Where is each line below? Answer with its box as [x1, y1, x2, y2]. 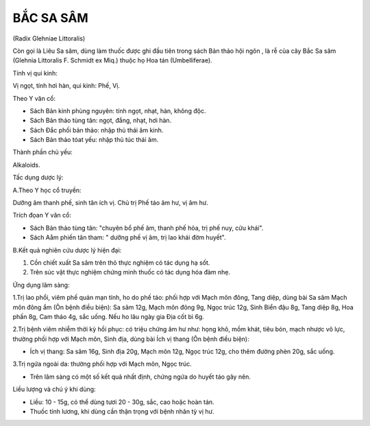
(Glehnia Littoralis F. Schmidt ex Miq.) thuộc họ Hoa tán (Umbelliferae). [12, 56, 212, 64]
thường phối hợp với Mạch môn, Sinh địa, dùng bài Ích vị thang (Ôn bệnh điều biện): [12, 335, 249, 343]
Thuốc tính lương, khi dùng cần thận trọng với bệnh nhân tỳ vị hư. [29, 407, 214, 416]
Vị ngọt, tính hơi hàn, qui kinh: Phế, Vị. [12, 82, 120, 90]
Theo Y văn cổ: [12, 94, 56, 102]
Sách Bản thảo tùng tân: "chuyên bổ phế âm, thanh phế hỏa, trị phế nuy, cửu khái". [29, 224, 264, 232]
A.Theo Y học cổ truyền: [12, 186, 82, 194]
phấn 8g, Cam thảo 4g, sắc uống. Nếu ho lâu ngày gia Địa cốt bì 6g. [12, 312, 205, 320]
